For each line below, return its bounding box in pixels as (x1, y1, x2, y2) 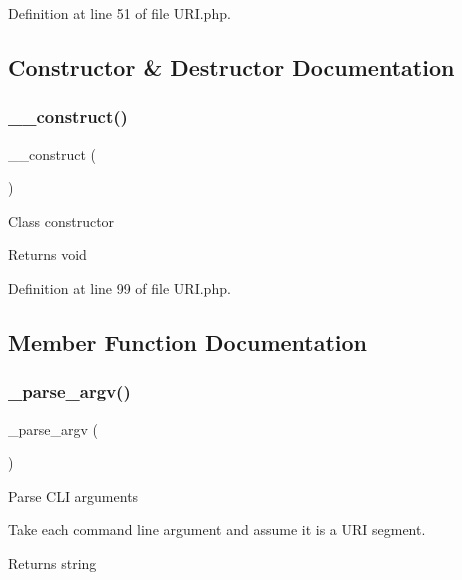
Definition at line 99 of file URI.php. (8, 277, 231, 298)
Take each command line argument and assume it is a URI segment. (8, 519, 426, 540)
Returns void (8, 244, 87, 265)
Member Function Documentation (8, 326, 368, 357)
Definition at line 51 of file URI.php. (8, 3, 231, 23)
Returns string (8, 552, 97, 573)
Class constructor (8, 210, 115, 231)
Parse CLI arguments (8, 485, 139, 506)
